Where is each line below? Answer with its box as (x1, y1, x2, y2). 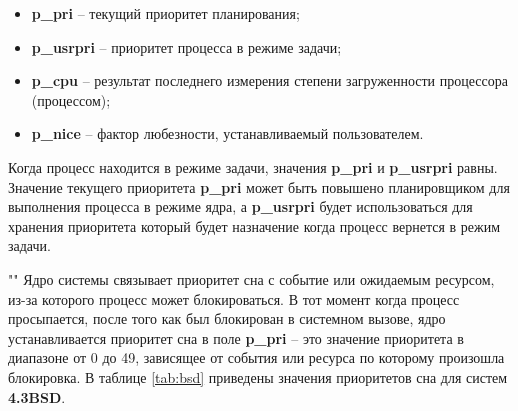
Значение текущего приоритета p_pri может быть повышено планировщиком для (8, 176, 510, 197)
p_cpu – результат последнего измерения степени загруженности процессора (31, 70, 508, 91)
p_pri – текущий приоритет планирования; (31, 3, 300, 23)
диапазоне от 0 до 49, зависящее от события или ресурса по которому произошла (8, 347, 505, 368)
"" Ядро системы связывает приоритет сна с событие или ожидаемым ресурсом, (8, 268, 495, 289)
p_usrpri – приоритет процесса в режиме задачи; (31, 36, 342, 57)
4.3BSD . (8, 386, 66, 407)
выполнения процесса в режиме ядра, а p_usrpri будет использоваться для (8, 196, 473, 217)
